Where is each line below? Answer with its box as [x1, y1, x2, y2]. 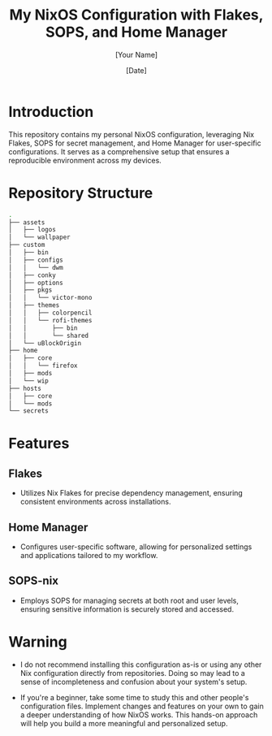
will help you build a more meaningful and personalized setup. [19, 718, 228, 728]
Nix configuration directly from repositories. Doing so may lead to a [19, 668, 245, 678]
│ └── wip [8, 376, 49, 385]
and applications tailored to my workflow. [19, 551, 158, 561]
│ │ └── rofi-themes [8, 316, 93, 324]
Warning [8, 633, 67, 652]
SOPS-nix [8, 574, 59, 588]
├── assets [8, 218, 45, 227]
